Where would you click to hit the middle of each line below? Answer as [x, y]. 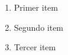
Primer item [36, 7]
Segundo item [39, 27]
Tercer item [35, 47]
